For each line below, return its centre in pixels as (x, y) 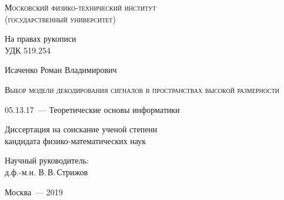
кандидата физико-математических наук (76, 140)
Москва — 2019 (34, 191)
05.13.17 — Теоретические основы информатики (92, 109)
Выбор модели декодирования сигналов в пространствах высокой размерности (142, 89)
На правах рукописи (41, 39)
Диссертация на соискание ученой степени (81, 129)
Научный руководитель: (47, 160)
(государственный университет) (60, 19)
